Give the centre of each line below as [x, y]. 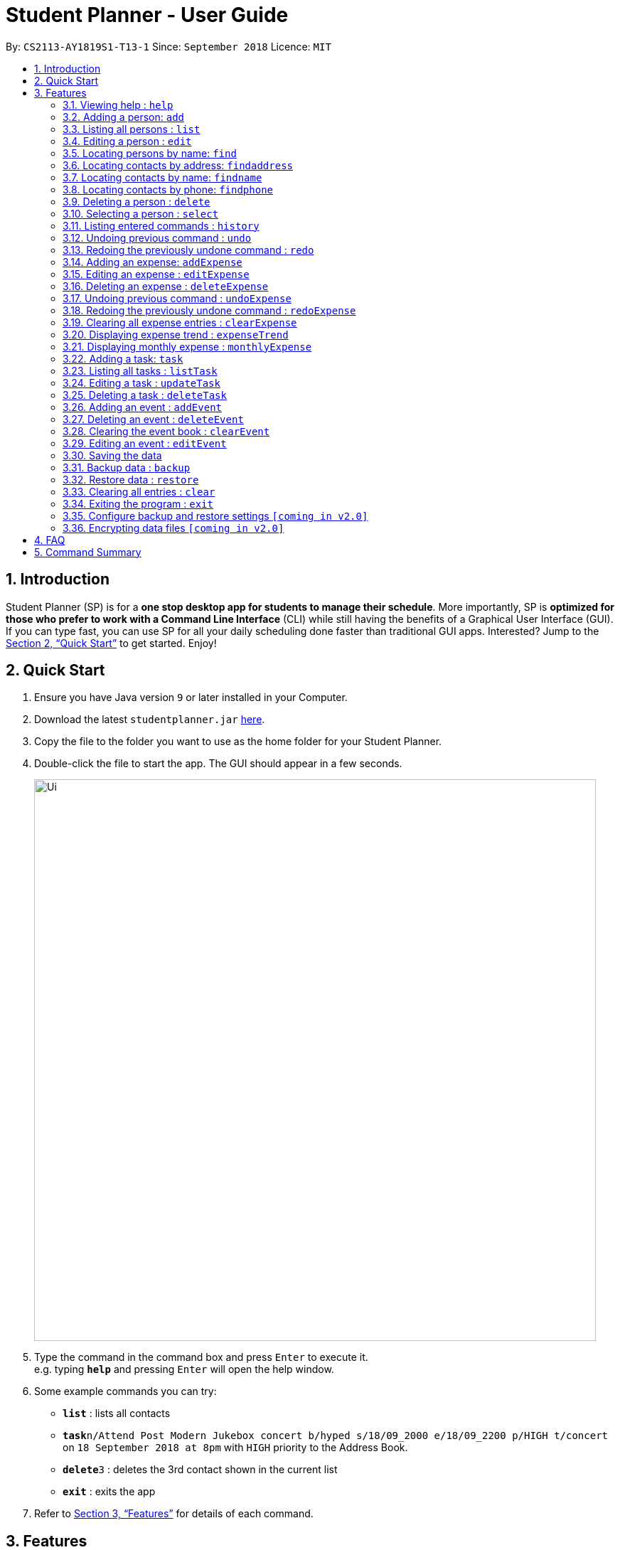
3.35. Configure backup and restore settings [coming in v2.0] [215, 515]
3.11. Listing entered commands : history [161, 225]
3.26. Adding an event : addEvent [142, 407]
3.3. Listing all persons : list [132, 129]
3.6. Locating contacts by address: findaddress [178, 165]
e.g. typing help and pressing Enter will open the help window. [184, 1369]
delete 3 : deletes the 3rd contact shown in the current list [200, 1470]
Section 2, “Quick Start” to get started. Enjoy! [111, 643]
